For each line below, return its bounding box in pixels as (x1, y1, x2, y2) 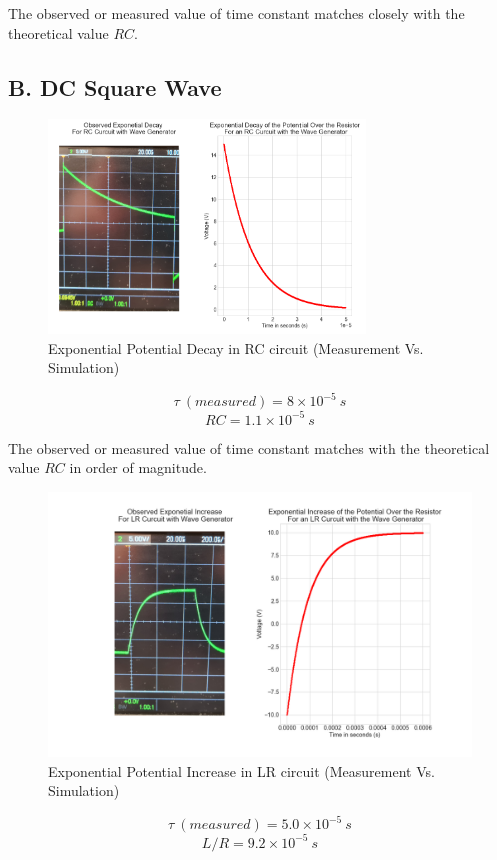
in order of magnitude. (69, 457, 207, 478)
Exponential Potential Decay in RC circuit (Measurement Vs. (48, 337, 424, 358)
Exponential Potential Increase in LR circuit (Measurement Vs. (48, 760, 435, 781)
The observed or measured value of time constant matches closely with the (8, 3, 465, 23)
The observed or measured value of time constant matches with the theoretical (8, 437, 490, 458)
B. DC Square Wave (8, 71, 222, 102)
